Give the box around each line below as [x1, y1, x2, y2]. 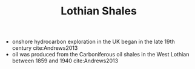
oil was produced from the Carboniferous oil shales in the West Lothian [12, 51, 190, 58]
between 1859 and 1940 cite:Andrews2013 [12, 57, 119, 64]
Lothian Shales [60, 4, 137, 18]
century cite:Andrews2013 [12, 44, 78, 52]
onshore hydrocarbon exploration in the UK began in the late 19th [12, 38, 176, 46]
